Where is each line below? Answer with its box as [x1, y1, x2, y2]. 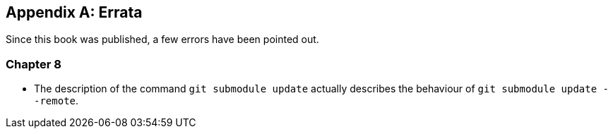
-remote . [34, 95, 79, 107]
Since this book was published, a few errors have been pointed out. [6, 33, 319, 46]
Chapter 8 [6, 56, 61, 71]
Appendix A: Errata [6, 4, 143, 21]
